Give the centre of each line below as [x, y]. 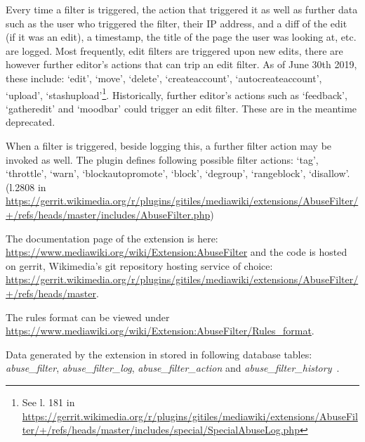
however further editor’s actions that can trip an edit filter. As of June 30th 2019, [181, 64]
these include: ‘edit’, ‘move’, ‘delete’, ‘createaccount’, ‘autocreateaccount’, [164, 78]
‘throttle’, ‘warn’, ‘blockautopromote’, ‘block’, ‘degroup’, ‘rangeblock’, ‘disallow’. [178, 173]
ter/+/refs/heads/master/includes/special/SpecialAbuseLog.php [161, 430]
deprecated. [31, 122]
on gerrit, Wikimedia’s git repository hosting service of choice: [139, 265]
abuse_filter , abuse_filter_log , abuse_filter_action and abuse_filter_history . [173, 368]
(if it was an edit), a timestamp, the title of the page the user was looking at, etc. [181, 37]
